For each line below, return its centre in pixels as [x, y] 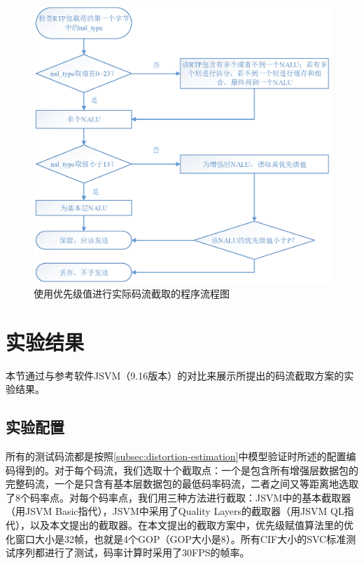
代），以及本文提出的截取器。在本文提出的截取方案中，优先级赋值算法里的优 [180, 524]
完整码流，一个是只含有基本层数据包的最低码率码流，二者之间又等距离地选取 [182, 484]
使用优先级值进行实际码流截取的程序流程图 [132, 293]
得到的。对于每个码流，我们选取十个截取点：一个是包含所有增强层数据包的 [187, 470]
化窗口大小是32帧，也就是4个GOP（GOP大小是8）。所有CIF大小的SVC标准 [176, 538]
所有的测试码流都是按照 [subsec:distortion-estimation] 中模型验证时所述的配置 [176, 456]
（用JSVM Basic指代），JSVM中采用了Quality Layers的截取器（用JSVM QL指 [180, 511]
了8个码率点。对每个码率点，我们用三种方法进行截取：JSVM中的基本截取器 [178, 497]
